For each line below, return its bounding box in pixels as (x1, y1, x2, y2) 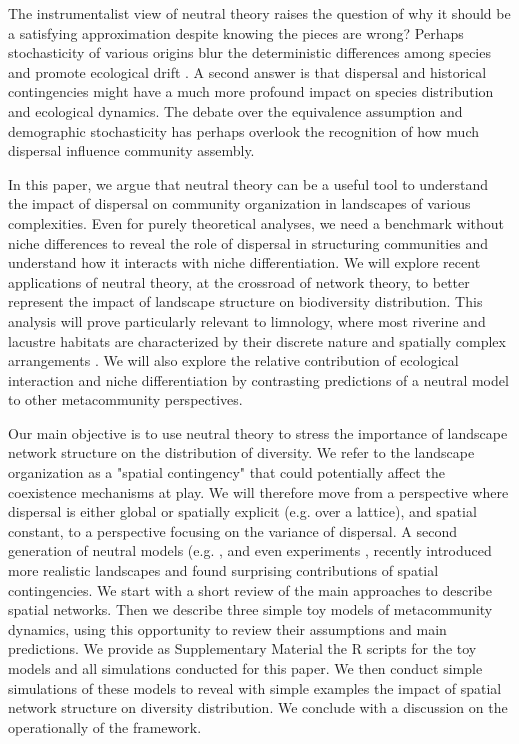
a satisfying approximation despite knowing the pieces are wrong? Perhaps (8, 22, 464, 43)
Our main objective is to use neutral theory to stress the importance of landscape (8, 422, 508, 443)
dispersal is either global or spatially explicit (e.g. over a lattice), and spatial (8, 501, 477, 522)
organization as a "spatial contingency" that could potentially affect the (8, 462, 445, 483)
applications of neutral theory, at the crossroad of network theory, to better (8, 271, 470, 292)
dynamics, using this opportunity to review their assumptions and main (8, 618, 447, 639)
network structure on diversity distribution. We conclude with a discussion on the (8, 697, 508, 718)
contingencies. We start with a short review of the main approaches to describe (8, 579, 492, 600)
